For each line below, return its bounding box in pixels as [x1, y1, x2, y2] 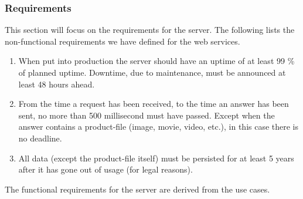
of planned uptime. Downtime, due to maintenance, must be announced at [18, 66, 286, 78]
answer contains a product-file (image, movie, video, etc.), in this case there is [18, 120, 299, 133]
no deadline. [18, 131, 62, 144]
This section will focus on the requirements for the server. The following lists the [5, 23, 295, 36]
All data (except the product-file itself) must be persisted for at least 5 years [18, 151, 294, 164]
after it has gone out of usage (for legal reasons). [18, 163, 193, 176]
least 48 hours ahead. [18, 77, 95, 90]
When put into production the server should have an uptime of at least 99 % [18, 55, 295, 67]
